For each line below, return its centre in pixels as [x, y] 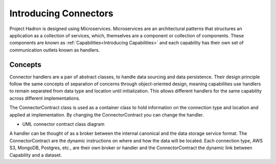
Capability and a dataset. [36, 155]
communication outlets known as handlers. [55, 50]
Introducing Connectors [61, 13]
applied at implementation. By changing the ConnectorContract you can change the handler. [107, 114]
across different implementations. [45, 98]
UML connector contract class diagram [63, 124]
